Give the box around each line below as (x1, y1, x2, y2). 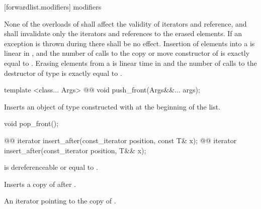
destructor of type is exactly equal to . (4, 67, 122, 78)
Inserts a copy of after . (4, 178, 76, 189)
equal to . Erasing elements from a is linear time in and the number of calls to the (4, 57, 257, 68)
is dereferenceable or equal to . (4, 162, 98, 172)
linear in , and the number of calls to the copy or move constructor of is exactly (4, 48, 250, 58)
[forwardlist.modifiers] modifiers (4, 2, 102, 12)
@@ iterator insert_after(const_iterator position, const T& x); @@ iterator (4, 135, 237, 145)
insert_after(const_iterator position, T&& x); (4, 145, 146, 155)
